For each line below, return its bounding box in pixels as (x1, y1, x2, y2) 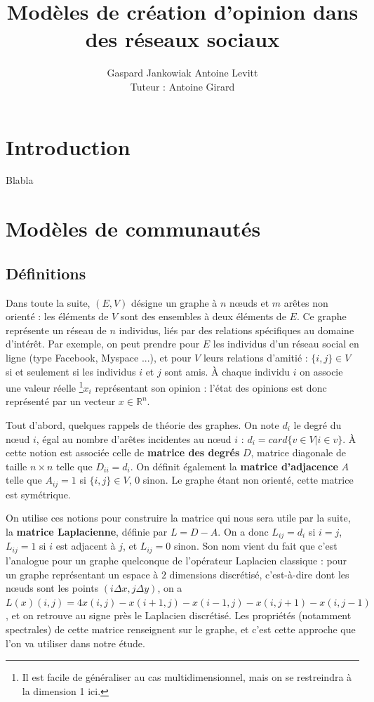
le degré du (293, 418, 342, 432)
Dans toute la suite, (6, 295, 91, 310)
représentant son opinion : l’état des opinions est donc (95, 380, 327, 395)
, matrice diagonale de (251, 445, 346, 460)
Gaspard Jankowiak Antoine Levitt (107, 65, 258, 80)
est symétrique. (6, 486, 71, 501)
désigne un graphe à (131, 295, 218, 310)
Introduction (6, 132, 131, 161)
